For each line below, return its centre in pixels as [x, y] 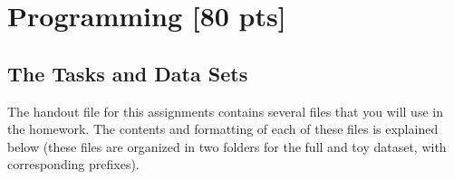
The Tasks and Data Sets [128, 73]
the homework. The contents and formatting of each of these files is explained [223, 129]
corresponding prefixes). [73, 164]
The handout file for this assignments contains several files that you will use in [225, 111]
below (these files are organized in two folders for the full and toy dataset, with [227, 146]
